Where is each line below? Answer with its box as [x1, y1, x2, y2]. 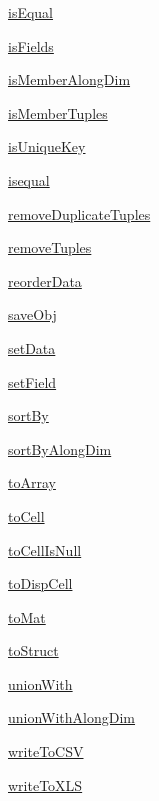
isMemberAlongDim [8, 69, 131, 90]
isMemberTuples [8, 102, 108, 123]
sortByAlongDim [8, 438, 112, 459]
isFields [8, 35, 54, 56]
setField [8, 371, 57, 392]
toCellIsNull [8, 539, 82, 560]
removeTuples [8, 237, 92, 258]
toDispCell [8, 573, 73, 594]
